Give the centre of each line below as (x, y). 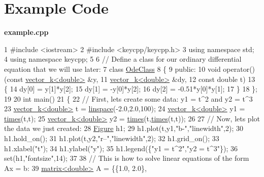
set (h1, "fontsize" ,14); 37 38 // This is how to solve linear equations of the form (127, 158)
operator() (239, 69)
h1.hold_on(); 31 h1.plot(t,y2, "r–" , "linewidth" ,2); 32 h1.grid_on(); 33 (112, 138)
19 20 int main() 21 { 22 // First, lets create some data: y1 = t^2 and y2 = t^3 (128, 98)
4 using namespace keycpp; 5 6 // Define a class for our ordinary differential (123, 59)
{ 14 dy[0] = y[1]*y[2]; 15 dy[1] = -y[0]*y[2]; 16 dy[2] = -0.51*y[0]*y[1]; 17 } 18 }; (131, 89)
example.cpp (26, 32)
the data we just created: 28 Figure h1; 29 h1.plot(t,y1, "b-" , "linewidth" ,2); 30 (124, 128)
